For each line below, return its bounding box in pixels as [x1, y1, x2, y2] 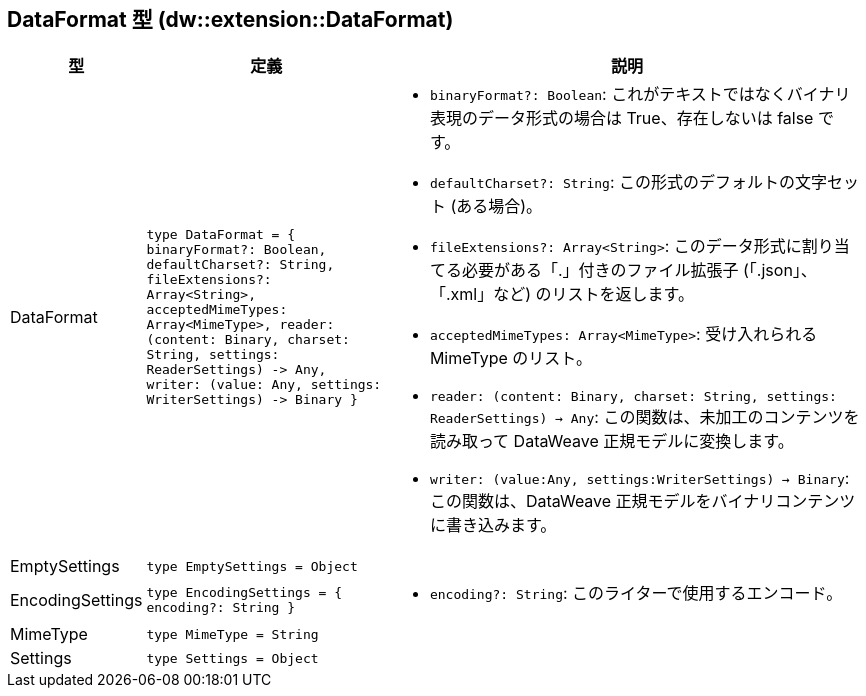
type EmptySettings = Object [146, 558, 358, 574]
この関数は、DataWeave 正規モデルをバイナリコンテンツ [429, 491, 856, 512]
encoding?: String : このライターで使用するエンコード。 [429, 583, 843, 604]
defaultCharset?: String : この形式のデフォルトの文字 [429, 172, 828, 193]
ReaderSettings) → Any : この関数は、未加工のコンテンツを [429, 407, 860, 428]
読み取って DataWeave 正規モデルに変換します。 [429, 431, 794, 452]
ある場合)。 [456, 196, 543, 217]
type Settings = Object [146, 650, 319, 666]
